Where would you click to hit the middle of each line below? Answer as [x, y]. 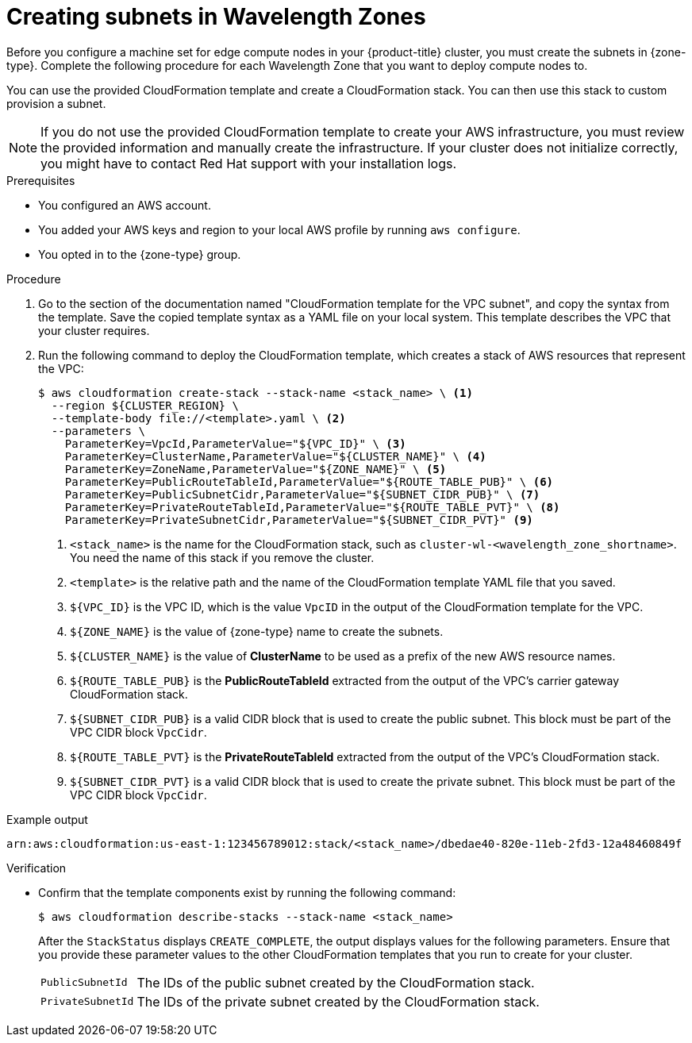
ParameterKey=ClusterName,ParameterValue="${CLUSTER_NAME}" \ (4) [275, 456]
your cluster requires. [94, 330]
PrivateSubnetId [87, 1002]
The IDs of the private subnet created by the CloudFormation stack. [338, 1001]
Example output [47, 819]
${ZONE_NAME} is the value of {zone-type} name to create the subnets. [257, 631]
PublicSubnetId [84, 983]
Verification [37, 868]
